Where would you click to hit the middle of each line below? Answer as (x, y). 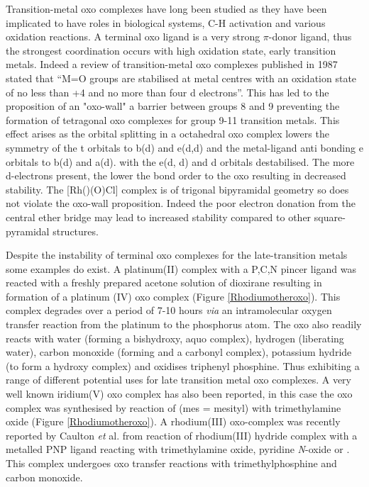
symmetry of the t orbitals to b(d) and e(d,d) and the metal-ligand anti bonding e (184, 147)
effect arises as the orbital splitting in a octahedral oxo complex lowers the (167, 134)
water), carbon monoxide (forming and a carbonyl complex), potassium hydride (179, 352)
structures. (76, 231)
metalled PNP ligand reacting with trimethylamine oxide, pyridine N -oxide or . (178, 449)
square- (330, 217)
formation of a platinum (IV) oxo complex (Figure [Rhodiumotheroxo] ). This (173, 296)
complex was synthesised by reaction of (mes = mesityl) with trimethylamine (174, 407)
